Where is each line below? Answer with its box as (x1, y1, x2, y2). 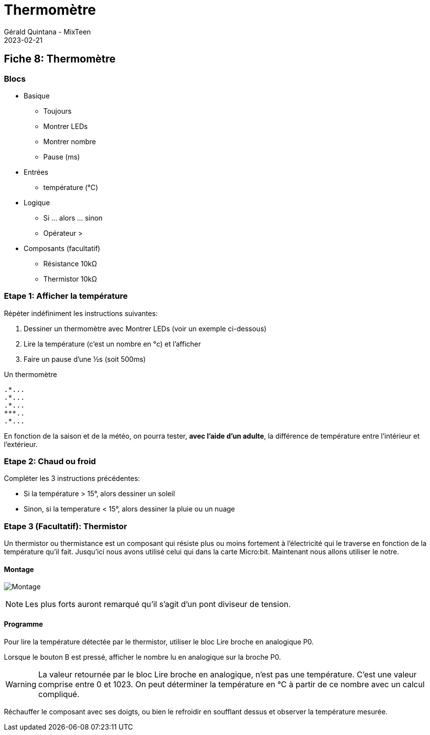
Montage (4, 565, 34, 574)
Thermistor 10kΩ (43, 274, 97, 283)
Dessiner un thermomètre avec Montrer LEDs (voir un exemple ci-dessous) (24, 324, 267, 333)
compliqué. (38, 689, 80, 699)
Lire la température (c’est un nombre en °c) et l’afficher (24, 339, 201, 348)
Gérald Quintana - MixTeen (4, 27, 91, 36)
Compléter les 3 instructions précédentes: (4, 474, 140, 483)
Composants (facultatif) (24, 244, 100, 253)
